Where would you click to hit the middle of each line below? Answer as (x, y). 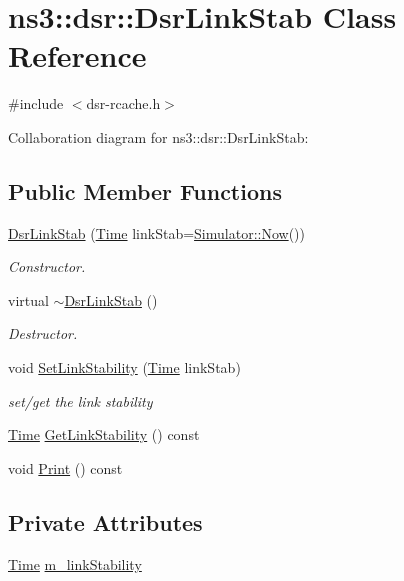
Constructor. (47, 266)
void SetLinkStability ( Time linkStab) (124, 367)
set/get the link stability (80, 400)
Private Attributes (105, 521)
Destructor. (43, 333)
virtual (28, 299)
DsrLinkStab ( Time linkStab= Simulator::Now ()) (156, 232)
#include (36, 103)
